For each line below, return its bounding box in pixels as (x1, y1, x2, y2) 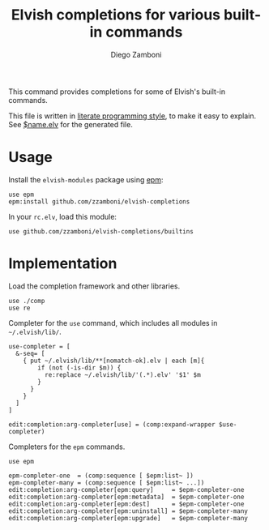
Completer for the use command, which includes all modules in (8, 318, 218, 327)
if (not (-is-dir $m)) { (37, 363, 122, 372)
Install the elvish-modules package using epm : (8, 174, 164, 184)
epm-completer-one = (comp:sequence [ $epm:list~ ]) (8, 472, 194, 480)
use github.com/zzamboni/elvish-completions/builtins (8, 227, 194, 236)
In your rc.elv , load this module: (8, 212, 117, 221)
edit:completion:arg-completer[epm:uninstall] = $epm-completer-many (8, 506, 249, 515)
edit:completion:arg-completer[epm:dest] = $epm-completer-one (8, 500, 245, 508)
